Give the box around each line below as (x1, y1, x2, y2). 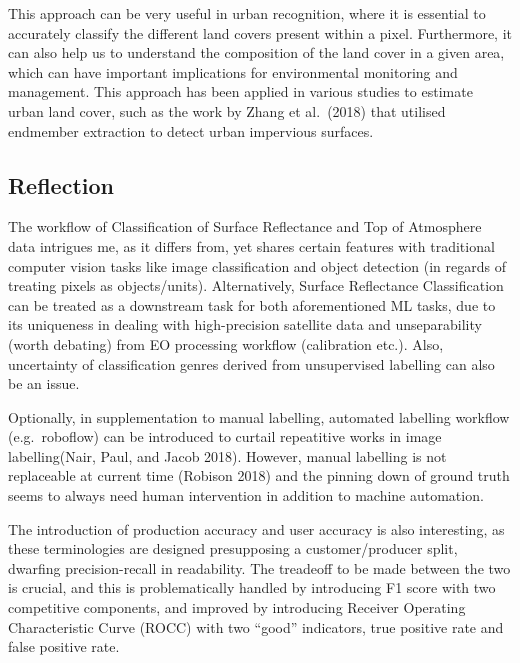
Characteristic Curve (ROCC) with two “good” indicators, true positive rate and (8, 616, 504, 637)
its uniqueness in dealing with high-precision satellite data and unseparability (8, 314, 482, 335)
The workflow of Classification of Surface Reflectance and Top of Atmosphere (8, 216, 482, 237)
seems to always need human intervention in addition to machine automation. (8, 485, 484, 506)
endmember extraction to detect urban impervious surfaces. (8, 120, 374, 141)
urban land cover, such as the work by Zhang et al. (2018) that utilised (8, 100, 446, 121)
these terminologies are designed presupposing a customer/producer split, (8, 538, 458, 559)
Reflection (8, 169, 114, 200)
